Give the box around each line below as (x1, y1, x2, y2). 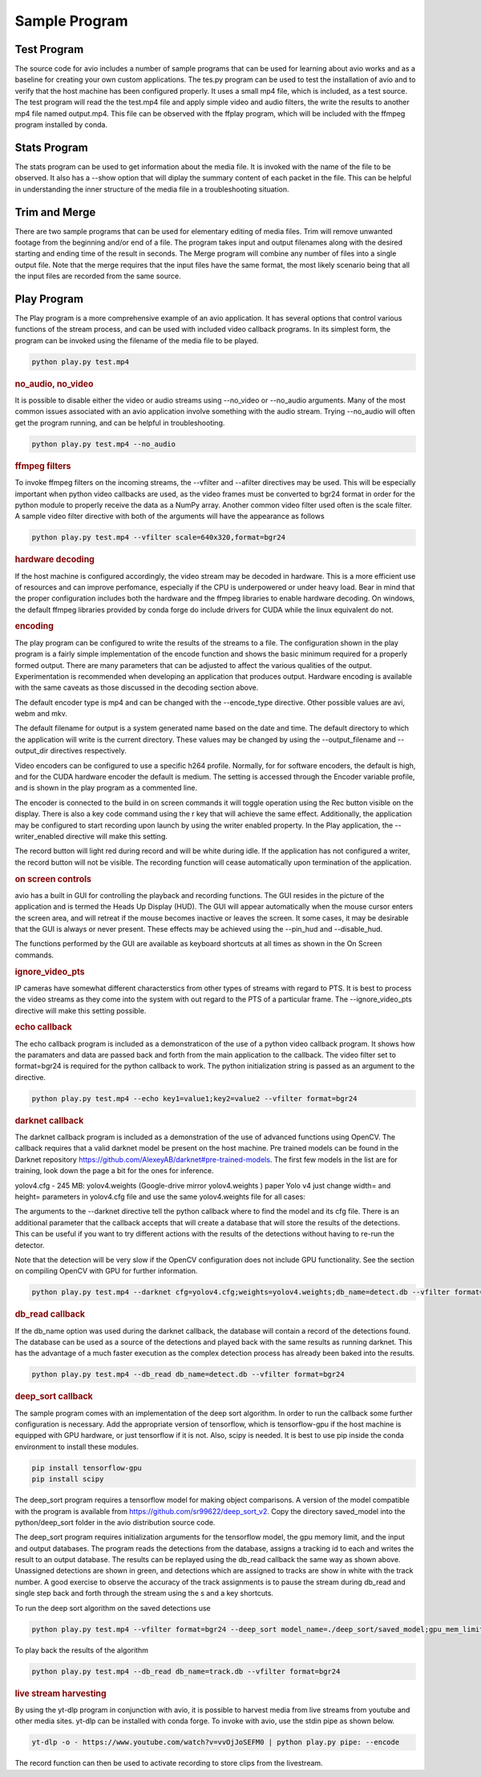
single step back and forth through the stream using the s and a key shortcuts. (14, 1589, 274, 1598)
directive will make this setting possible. (14, 1006, 147, 1015)
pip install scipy (31, 1475, 104, 1484)
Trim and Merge (14, 205, 96, 219)
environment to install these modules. (14, 1442, 139, 1451)
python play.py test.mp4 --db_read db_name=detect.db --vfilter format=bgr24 (31, 1370, 345, 1379)
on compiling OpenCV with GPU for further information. (14, 1266, 198, 1276)
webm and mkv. (14, 709, 68, 718)
